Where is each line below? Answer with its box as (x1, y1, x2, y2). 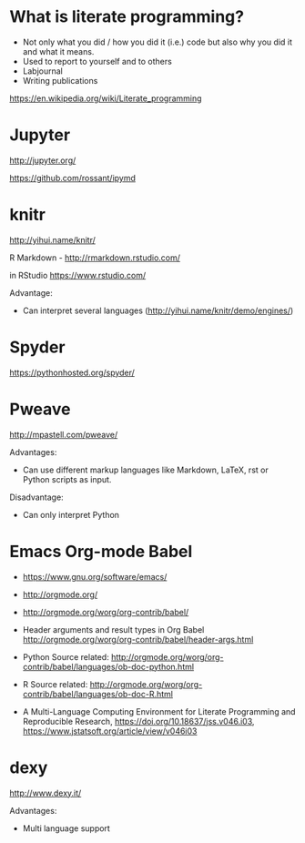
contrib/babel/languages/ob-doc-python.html (22, 661, 194, 672)
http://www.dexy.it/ (9, 787, 82, 798)
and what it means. (22, 46, 95, 56)
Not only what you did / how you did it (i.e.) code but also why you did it (22, 36, 293, 47)
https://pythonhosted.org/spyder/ (9, 367, 135, 378)
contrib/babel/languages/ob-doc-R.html (22, 688, 173, 699)
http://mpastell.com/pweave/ (9, 429, 118, 440)
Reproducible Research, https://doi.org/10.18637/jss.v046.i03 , (22, 716, 255, 726)
